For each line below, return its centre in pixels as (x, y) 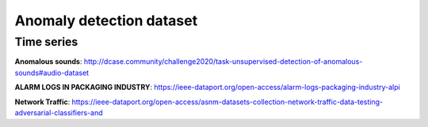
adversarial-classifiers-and (59, 112)
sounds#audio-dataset (52, 73)
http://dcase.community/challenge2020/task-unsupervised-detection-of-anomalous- (223, 62)
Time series (46, 42)
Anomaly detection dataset (106, 21)
